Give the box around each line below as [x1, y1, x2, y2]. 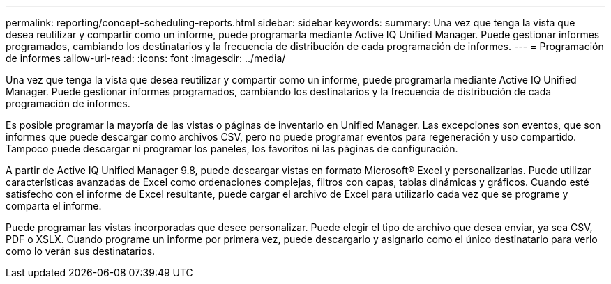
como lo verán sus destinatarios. [6, 245, 156, 257]
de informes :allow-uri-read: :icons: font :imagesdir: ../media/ [6, 52, 286, 64]
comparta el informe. [6, 200, 102, 212]
